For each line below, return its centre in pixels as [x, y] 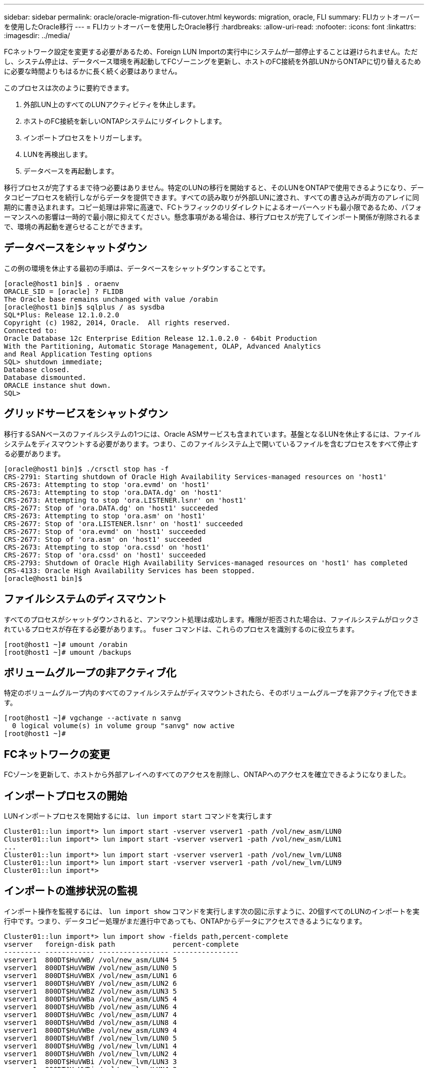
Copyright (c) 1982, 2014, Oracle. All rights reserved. [117, 323]
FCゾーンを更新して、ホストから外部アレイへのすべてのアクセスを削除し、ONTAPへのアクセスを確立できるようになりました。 [207, 775]
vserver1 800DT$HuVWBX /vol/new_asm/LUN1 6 [91, 975]
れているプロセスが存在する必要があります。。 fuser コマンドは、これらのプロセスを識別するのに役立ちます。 [181, 629]
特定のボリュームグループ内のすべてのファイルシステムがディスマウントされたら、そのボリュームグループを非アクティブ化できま [211, 693]
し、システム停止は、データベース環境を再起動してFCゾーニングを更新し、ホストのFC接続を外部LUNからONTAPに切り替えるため [213, 61]
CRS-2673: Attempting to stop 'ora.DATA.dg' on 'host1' [113, 492]
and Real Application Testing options [78, 354]
